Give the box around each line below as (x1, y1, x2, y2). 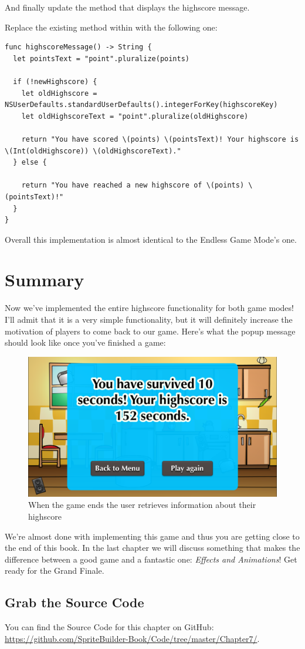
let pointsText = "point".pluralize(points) (13, 54, 189, 63)
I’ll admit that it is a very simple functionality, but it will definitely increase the (5, 313, 293, 325)
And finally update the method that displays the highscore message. (5, 1, 250, 13)
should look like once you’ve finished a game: (5, 336, 166, 349)
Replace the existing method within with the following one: (5, 21, 218, 33)
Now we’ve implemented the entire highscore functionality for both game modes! (5, 302, 294, 314)
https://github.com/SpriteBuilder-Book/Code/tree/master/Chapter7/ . (5, 632, 260, 644)
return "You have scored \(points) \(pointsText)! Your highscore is (21, 135, 299, 143)
